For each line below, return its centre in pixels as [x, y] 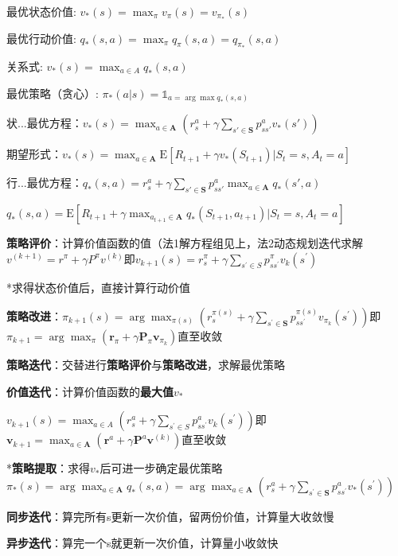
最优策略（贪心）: [53, 93]
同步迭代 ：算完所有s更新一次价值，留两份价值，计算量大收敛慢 [170, 516]
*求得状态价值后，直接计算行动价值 [98, 288]
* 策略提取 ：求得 [48, 468]
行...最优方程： [45, 183]
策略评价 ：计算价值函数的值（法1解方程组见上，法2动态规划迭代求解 [185, 242]
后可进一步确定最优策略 [161, 468]
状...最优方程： [45, 123]
